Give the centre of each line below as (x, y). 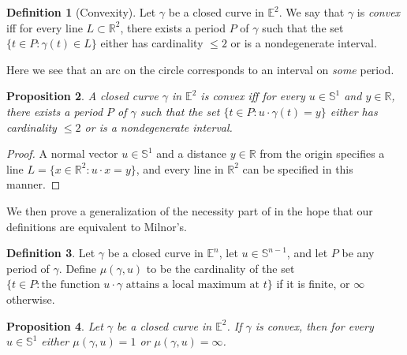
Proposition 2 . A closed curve (82, 96)
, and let (307, 253)
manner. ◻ (34, 184)
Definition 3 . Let (51, 253)
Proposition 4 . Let (55, 325)
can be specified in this (298, 168)
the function (71, 285)
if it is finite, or (313, 284)
